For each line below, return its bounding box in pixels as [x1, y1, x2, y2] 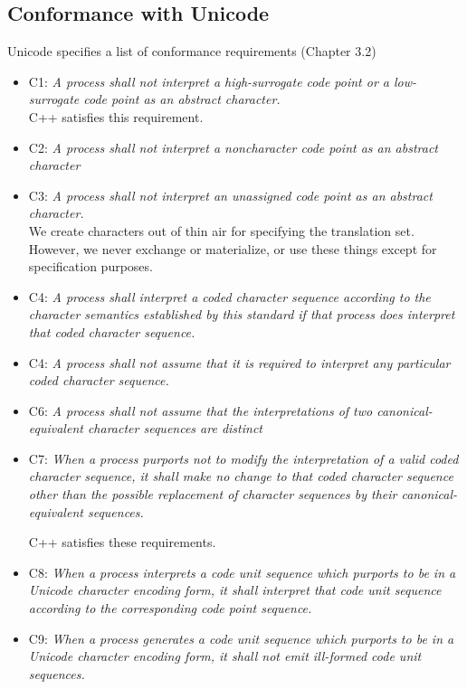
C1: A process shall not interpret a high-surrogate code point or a [28, 71, 390, 90]
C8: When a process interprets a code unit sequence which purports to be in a [28, 562, 456, 581]
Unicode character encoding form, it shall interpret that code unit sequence [28, 580, 442, 599]
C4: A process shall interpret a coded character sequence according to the [28, 287, 431, 306]
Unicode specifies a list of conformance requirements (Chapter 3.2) [7, 42, 376, 61]
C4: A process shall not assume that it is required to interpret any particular [28, 353, 451, 372]
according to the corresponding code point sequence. [28, 599, 312, 618]
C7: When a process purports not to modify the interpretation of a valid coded [28, 448, 459, 467]
